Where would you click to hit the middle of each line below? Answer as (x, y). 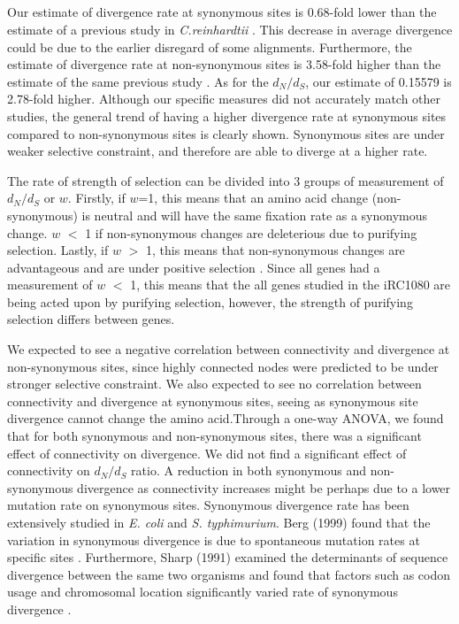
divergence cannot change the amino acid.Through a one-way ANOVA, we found (226, 418)
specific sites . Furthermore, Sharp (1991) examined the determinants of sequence (228, 557)
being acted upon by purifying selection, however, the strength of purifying (210, 301)
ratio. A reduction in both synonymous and (249, 470)
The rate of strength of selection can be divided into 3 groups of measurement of (226, 180)
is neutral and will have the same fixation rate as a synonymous (255, 215)
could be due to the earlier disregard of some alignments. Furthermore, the (210, 46)
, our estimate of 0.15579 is (379, 81)
